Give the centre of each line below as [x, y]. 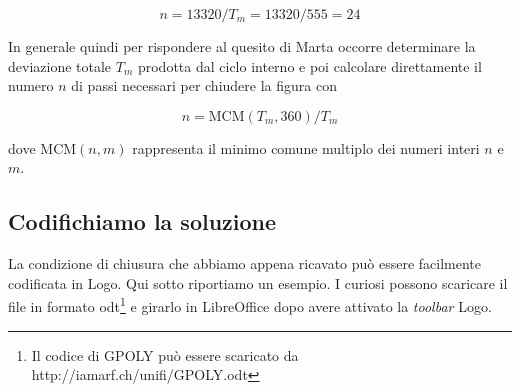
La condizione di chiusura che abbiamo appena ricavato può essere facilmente [245, 263]
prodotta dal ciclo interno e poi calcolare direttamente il [309, 65]
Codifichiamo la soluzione [142, 221]
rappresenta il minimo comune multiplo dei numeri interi [306, 147]
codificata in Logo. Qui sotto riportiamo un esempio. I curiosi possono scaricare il [258, 282]
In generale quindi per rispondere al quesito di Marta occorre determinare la [242, 46]
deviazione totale [60, 65]
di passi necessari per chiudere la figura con [204, 85]
